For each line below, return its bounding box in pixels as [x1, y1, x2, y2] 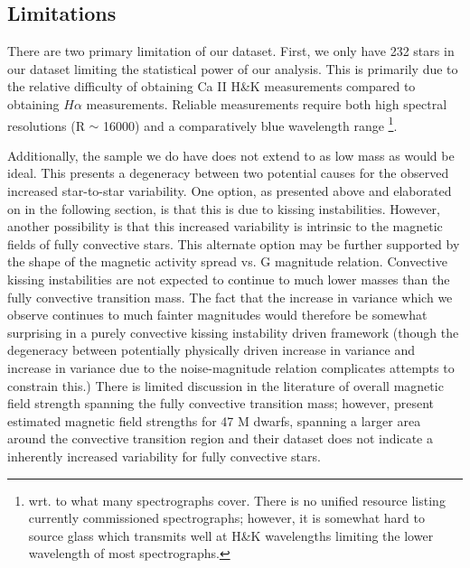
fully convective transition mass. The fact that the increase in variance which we [7, 287, 453, 306]
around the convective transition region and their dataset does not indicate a [7, 429, 433, 448]
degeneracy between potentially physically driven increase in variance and [7, 340, 416, 359]
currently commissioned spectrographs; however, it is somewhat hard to [28, 508, 425, 527]
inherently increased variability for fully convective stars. [7, 446, 321, 465]
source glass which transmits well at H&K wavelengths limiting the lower [28, 526, 434, 545]
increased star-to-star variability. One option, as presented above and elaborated [7, 182, 452, 200]
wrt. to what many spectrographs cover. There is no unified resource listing [28, 490, 446, 509]
